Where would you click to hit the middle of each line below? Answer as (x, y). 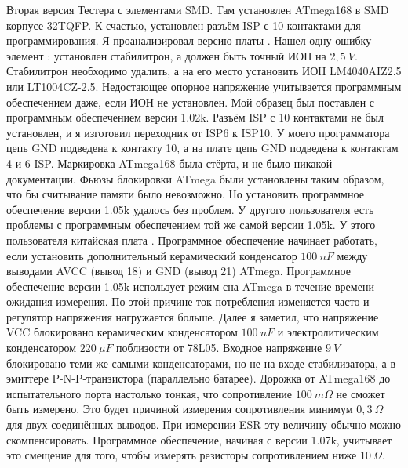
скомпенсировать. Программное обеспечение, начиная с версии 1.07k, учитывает (199, 439)
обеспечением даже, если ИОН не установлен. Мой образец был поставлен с (191, 102)
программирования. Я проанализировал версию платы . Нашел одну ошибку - (193, 40)
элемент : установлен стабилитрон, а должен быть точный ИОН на (166, 55)
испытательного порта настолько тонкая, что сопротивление (149, 393)
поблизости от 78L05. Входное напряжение (219, 348)
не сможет (361, 393)
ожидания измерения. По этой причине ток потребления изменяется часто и (188, 301)
